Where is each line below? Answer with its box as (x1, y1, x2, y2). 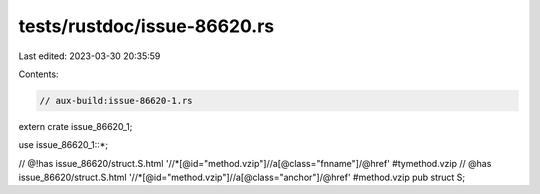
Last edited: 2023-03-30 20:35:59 (18, 50, 161, 62)
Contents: (18, 68, 59, 80)
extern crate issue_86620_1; (18, 120, 133, 132)
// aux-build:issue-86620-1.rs (39, 95, 194, 106)
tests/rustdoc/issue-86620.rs (18, 15, 275, 37)
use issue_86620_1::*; (18, 139, 109, 151)
